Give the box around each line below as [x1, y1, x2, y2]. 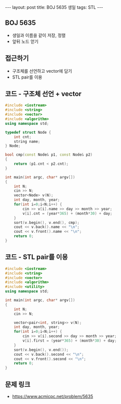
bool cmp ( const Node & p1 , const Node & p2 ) [5, 152, 93, 157]
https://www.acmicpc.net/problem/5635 [12, 393, 94, 399]
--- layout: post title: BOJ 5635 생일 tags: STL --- [5, 4, 103, 10]
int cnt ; [14, 134, 32, 140]
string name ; [14, 139, 40, 144]
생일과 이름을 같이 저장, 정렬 [12, 32, 66, 38]
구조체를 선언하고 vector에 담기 [12, 68, 72, 74]
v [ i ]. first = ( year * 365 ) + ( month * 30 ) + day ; [22, 338, 117, 343]
